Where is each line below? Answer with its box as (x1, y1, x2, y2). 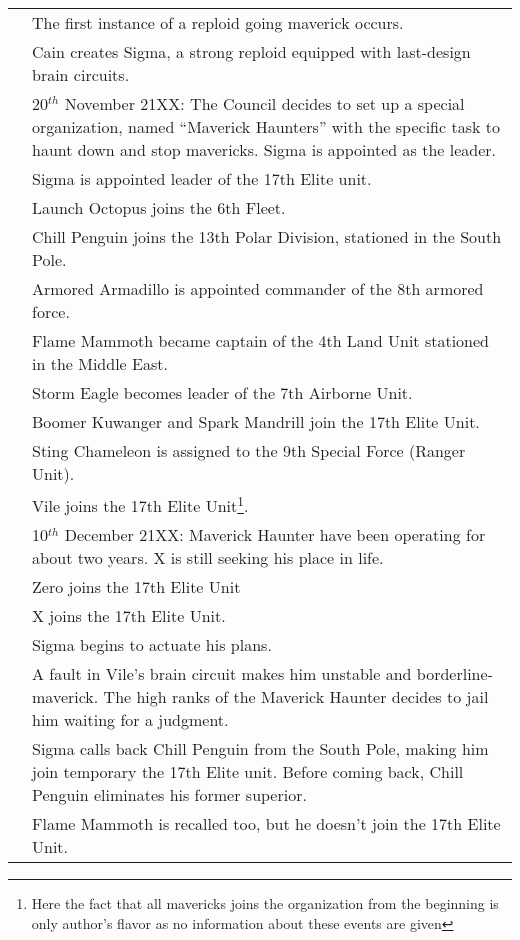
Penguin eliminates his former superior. (32, 783, 307, 807)
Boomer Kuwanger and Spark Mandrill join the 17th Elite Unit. (32, 410, 480, 433)
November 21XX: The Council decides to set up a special (64, 92, 465, 115)
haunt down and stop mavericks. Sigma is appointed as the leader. (32, 138, 497, 161)
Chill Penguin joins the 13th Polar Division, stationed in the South (32, 225, 502, 248)
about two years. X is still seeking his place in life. (32, 546, 384, 570)
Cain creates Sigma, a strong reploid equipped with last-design (32, 40, 471, 63)
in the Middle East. (32, 352, 168, 375)
